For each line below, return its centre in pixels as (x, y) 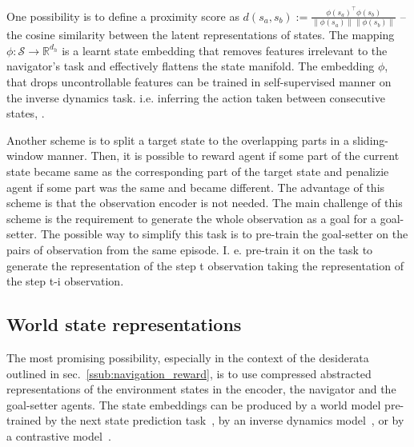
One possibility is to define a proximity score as (123, 16)
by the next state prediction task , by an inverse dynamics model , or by (225, 420)
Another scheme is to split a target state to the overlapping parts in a (178, 140)
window (25, 156)
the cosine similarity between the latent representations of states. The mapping (201, 35)
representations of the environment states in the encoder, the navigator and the (201, 389)
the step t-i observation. (65, 281)
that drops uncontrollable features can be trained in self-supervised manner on (199, 82)
